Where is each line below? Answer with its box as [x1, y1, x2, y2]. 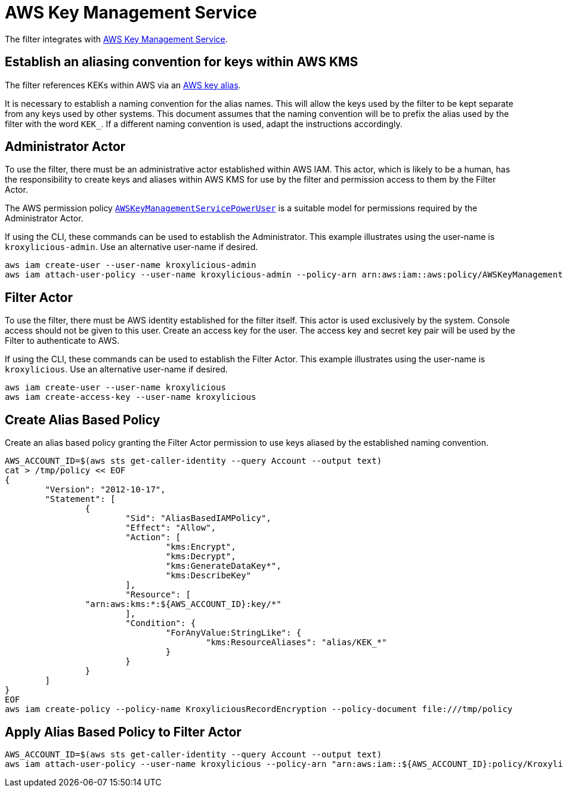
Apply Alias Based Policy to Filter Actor [5, 724, 242, 739]
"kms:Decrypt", [165, 551, 236, 562]
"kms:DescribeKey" [165, 571, 252, 581]
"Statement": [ [45, 494, 116, 504]
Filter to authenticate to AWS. [5, 335, 120, 346]
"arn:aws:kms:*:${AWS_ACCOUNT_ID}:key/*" [85, 599, 281, 609]
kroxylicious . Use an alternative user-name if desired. [5, 364, 228, 375]
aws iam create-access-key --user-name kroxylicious [5, 392, 256, 402]
